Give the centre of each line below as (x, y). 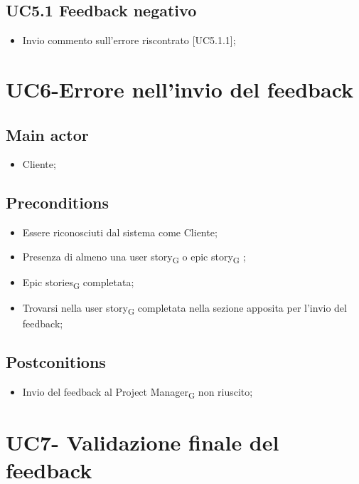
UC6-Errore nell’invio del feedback (180, 89)
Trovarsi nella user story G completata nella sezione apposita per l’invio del (184, 309)
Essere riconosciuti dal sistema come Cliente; (120, 232)
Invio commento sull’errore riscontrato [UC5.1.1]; (129, 40)
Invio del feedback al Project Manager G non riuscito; (138, 392)
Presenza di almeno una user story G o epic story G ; (134, 257)
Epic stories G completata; (78, 283)
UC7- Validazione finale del (143, 442)
